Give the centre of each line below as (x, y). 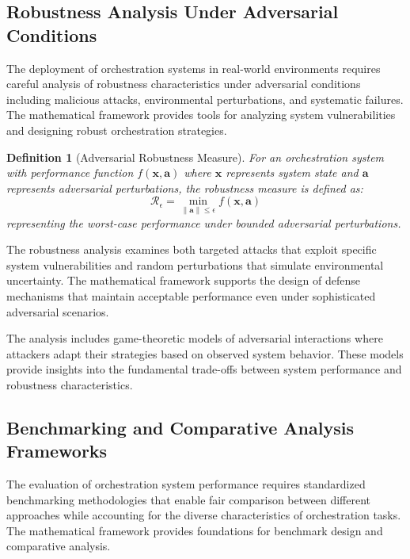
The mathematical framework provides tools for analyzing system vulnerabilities (201, 115)
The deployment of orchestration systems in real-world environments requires (194, 68)
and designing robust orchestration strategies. (117, 130)
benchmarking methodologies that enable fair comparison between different (188, 499)
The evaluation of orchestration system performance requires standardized (186, 484)
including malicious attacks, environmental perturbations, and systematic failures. (205, 99)
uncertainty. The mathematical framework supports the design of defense (183, 280)
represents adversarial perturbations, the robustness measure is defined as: (185, 188)
